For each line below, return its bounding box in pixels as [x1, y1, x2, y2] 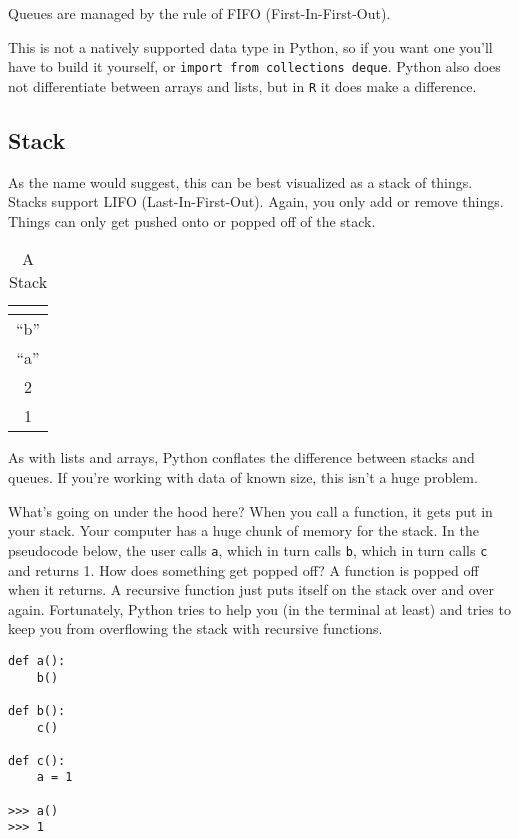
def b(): [8, 703, 66, 718]
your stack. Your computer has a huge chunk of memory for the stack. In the [8, 520, 479, 541]
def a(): [8, 653, 66, 668]
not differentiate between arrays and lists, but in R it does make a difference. [8, 75, 477, 96]
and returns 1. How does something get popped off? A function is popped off [8, 559, 479, 580]
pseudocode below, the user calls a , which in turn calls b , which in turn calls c [8, 539, 488, 560]
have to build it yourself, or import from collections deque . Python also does [8, 56, 501, 77]
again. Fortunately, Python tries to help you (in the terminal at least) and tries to [8, 598, 511, 619]
